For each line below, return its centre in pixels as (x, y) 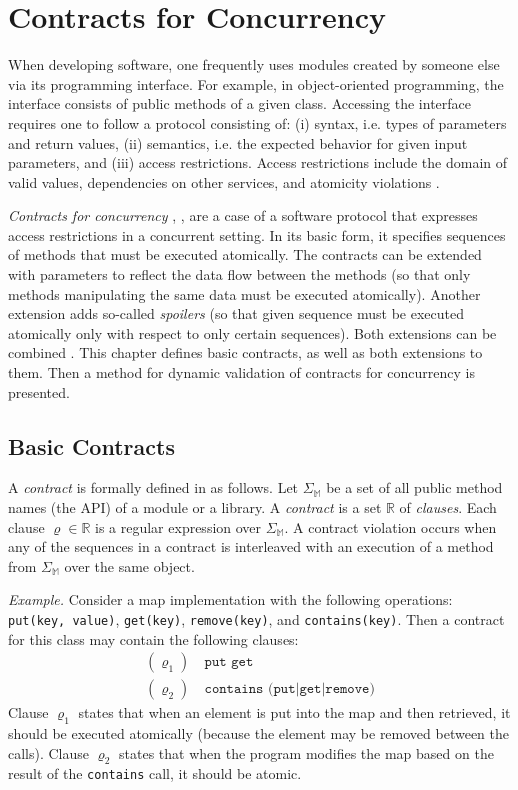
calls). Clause (49, 752)
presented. (39, 391)
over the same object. (129, 565)
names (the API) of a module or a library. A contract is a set (195, 507)
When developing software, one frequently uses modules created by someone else (254, 64)
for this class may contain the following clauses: (153, 638)
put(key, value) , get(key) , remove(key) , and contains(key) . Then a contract (256, 618)
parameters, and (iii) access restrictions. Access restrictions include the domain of (258, 162)
